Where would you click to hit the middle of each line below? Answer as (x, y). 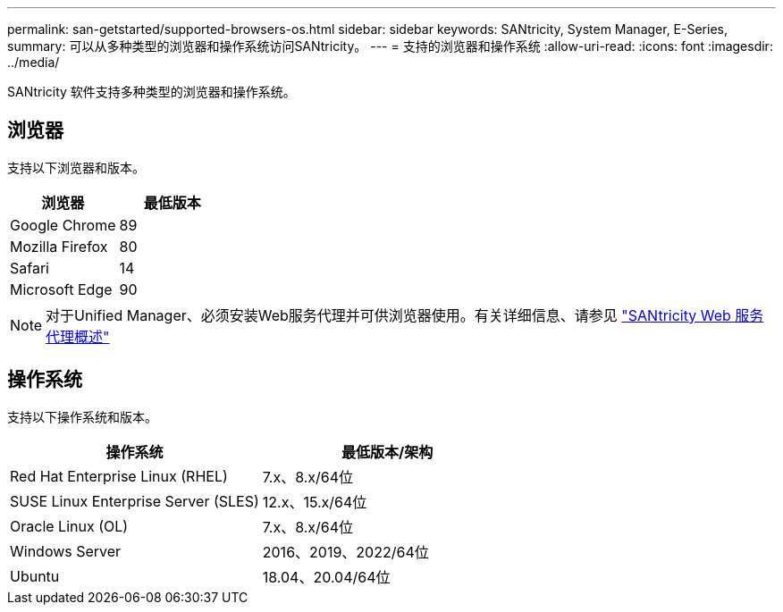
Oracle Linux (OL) (69, 526)
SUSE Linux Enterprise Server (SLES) (135, 501)
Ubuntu (35, 576)
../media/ (34, 62)
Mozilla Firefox (59, 246)
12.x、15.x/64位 (315, 502)
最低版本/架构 (387, 452)
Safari (29, 268)
